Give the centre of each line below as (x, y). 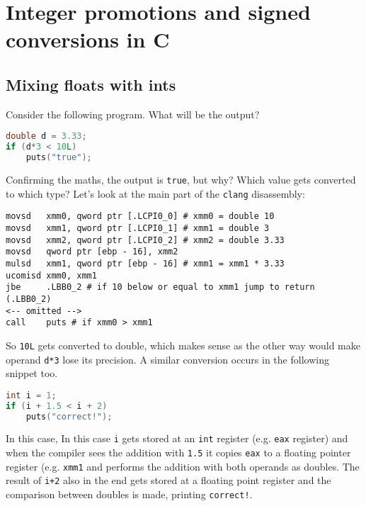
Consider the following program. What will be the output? (133, 114)
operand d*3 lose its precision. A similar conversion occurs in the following (167, 359)
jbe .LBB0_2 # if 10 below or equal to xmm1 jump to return (160, 287)
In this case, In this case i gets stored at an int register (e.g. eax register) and (177, 438)
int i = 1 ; (31, 395)
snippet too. (32, 373)
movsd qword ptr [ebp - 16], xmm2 (92, 252)
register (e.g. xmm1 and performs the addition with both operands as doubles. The (183, 466)
